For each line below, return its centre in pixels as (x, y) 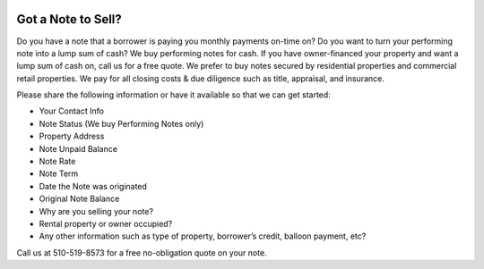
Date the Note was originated (93, 186)
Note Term (59, 173)
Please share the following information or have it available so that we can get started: (173, 95)
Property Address (72, 136)
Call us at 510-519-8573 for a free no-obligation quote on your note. (142, 252)
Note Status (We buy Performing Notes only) (121, 123)
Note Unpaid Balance (78, 148)
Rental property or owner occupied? (106, 223)
